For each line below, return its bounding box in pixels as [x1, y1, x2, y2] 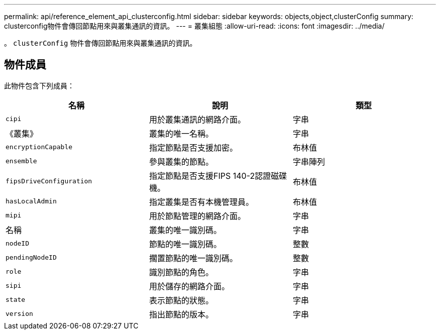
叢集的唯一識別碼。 [149, 225, 222, 235]
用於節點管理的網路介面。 [149, 210, 246, 221]
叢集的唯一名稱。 [149, 128, 213, 139]
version [6, 310, 33, 318]
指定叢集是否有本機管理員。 [149, 196, 254, 207]
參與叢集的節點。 [149, 156, 213, 167]
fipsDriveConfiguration [6, 177, 92, 185]
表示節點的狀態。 [149, 295, 213, 305]
